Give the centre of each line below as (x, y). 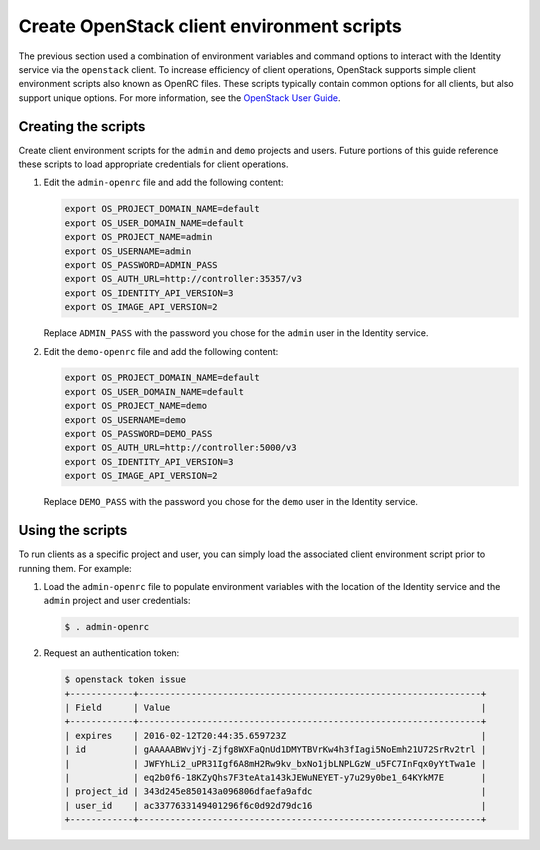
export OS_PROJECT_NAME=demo (136, 406)
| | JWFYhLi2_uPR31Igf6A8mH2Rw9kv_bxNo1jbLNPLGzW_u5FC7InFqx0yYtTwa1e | (275, 763)
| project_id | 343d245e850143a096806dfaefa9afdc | (275, 791)
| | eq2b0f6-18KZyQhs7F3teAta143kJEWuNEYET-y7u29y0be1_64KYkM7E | (275, 777)
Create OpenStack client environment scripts (210, 26)
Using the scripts (73, 530)
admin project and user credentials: (117, 601)
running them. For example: (75, 568)
